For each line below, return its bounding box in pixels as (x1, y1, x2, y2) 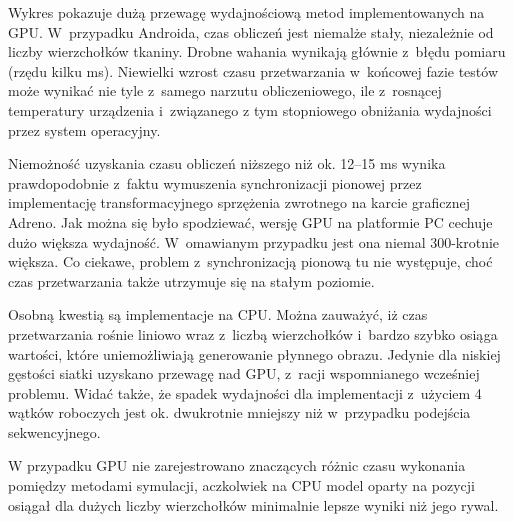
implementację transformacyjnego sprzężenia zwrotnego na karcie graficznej (8, 192, 470, 213)
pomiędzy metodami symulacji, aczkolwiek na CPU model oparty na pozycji (8, 475, 475, 496)
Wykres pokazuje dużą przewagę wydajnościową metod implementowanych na (8, 2, 485, 22)
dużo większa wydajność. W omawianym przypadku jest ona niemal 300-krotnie (8, 231, 500, 252)
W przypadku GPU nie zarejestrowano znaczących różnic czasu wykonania (8, 455, 466, 476)
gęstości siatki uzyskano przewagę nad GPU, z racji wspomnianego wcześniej (8, 363, 480, 384)
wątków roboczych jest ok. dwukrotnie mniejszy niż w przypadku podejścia (8, 402, 471, 423)
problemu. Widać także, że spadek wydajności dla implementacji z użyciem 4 (8, 382, 482, 403)
